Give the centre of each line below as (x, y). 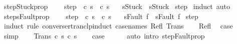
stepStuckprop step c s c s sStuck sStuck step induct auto (117, 6)
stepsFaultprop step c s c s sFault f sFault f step (101, 16)
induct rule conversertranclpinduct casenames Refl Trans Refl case (118, 26)
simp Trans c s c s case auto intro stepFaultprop (104, 35)
